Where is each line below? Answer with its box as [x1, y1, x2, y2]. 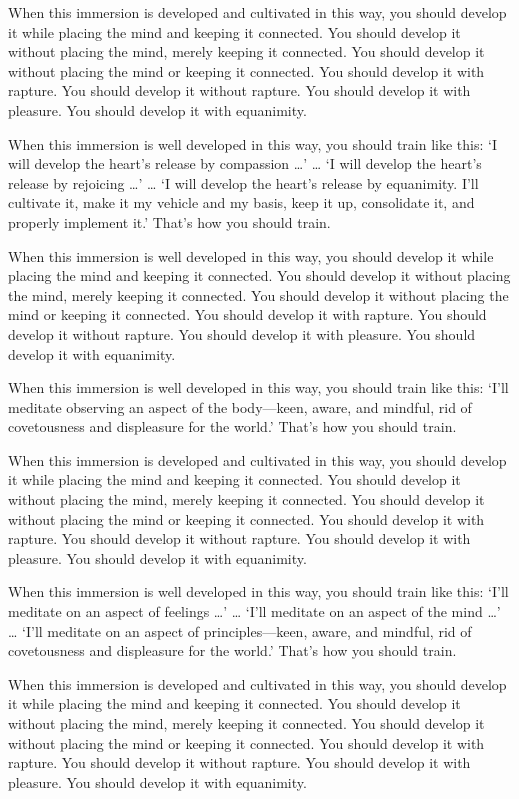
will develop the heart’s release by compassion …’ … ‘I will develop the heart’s [8, 153, 482, 174]
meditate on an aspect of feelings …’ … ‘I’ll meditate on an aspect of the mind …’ [8, 601, 501, 622]
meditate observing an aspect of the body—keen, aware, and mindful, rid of [8, 396, 472, 417]
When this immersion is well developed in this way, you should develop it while [8, 245, 494, 266]
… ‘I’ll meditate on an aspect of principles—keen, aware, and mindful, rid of [8, 620, 472, 641]
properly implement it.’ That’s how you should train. [8, 211, 331, 232]
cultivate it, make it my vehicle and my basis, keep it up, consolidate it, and [8, 192, 475, 213]
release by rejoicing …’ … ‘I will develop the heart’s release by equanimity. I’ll [8, 172, 479, 193]
